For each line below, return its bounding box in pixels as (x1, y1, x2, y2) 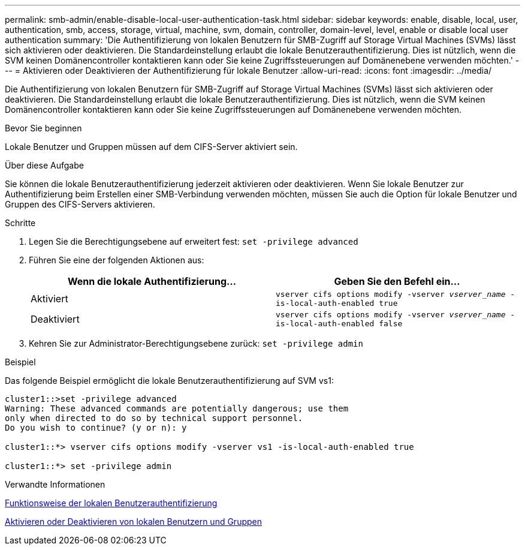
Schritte (5, 218, 36, 228)
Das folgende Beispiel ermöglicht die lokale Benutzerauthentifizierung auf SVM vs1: (5, 375, 334, 386)
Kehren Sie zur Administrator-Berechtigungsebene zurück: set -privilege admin (29, 338, 363, 348)
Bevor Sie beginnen (5, 123, 82, 133)
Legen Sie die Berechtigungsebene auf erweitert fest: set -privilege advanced (29, 236, 358, 247)
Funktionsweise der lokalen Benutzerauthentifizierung (5, 498, 218, 508)
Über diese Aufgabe (5, 160, 84, 170)
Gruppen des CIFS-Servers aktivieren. (5, 199, 155, 209)
